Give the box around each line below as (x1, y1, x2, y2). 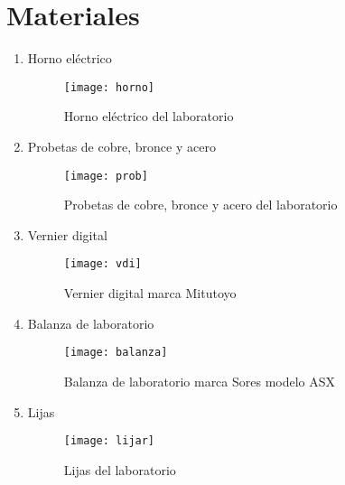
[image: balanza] (63, 346, 168, 359)
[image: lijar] (63, 434, 155, 448)
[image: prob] (63, 169, 148, 182)
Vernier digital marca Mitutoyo (63, 284, 237, 303)
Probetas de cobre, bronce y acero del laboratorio (63, 195, 338, 214)
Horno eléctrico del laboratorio (63, 107, 234, 126)
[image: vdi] (63, 257, 142, 271)
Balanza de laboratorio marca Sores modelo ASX (63, 371, 336, 390)
